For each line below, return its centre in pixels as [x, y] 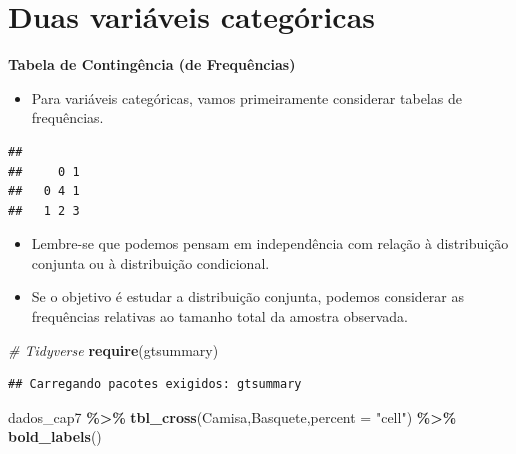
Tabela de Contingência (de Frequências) [152, 64]
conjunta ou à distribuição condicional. [150, 262]
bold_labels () [55, 436]
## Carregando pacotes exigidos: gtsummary [155, 384]
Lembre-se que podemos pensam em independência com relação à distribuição [270, 243]
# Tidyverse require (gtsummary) [113, 349]
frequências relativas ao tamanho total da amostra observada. [219, 316]
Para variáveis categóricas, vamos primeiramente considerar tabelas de [246, 97]
